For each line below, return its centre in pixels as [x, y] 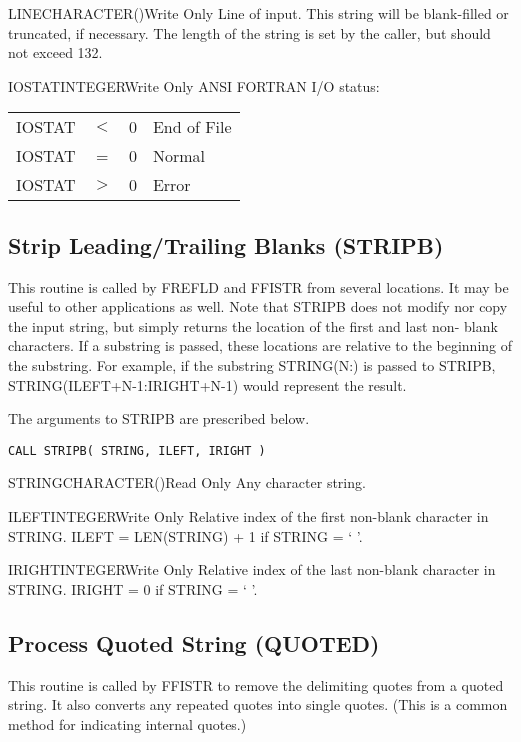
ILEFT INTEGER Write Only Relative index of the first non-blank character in [248, 515]
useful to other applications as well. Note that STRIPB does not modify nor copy [258, 306]
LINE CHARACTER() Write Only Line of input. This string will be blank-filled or [258, 13]
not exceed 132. [55, 52]
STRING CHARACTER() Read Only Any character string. [187, 482]
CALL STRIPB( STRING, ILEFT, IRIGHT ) [137, 450]
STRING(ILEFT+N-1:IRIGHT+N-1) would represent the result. [207, 384]
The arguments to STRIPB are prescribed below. [159, 418]
